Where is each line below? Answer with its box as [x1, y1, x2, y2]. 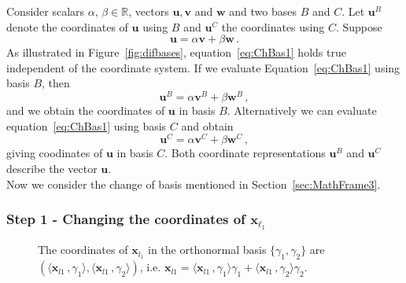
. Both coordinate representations [164, 145, 326, 161]
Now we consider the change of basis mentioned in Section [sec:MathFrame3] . [6, 175, 381, 192]
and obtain [181, 117, 234, 134]
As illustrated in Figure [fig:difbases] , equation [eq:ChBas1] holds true [6, 44, 346, 61]
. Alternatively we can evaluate [227, 102, 377, 119]
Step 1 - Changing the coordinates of [6, 209, 245, 229]
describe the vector [6, 160, 98, 176]
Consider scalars [6, 3, 85, 19]
